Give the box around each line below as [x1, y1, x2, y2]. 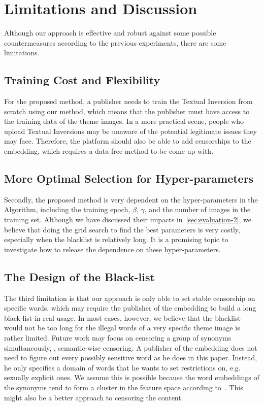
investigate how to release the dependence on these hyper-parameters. [4, 244, 221, 254]
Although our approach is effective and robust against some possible [4, 27, 216, 38]
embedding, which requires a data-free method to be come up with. [4, 146, 214, 156]
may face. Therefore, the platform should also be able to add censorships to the [4, 136, 251, 146]
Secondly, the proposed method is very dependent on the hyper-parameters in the [4, 194, 258, 205]
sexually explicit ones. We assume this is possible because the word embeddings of [4, 372, 259, 383]
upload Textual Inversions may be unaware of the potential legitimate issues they [4, 125, 257, 136]
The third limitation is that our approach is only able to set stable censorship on [4, 292, 255, 303]
